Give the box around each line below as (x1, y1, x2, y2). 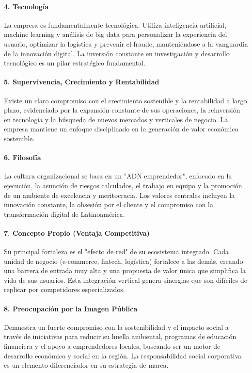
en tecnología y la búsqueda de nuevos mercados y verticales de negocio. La (4, 114, 228, 124)
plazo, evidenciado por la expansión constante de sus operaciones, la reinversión (4, 105, 240, 115)
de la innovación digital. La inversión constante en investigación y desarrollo (4, 48, 230, 58)
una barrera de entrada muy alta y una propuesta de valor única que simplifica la (4, 265, 246, 276)
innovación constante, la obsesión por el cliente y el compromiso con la (4, 199, 214, 210)
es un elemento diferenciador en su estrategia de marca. (4, 360, 169, 370)
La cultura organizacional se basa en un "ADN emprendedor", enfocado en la (4, 171, 232, 181)
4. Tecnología (4, 1, 49, 11)
